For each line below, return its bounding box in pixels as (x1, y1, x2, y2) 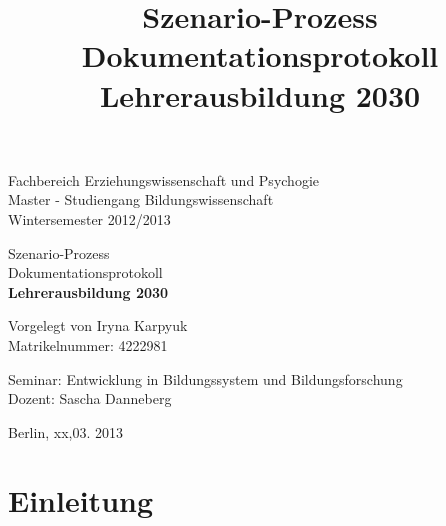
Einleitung (8, 480, 154, 521)
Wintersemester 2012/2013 (8, 208, 171, 229)
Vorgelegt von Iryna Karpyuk (8, 315, 188, 336)
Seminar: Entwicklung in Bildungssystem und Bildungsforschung (8, 368, 403, 389)
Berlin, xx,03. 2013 (8, 421, 123, 442)
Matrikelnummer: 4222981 (8, 334, 168, 355)
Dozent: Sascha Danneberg (8, 388, 172, 409)
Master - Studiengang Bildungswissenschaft (8, 189, 274, 210)
